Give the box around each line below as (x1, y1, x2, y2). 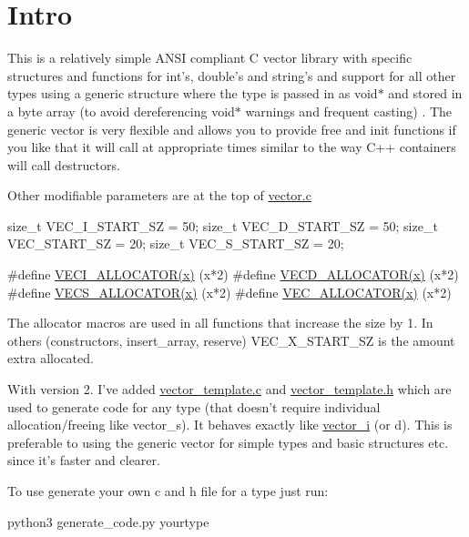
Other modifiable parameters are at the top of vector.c (7, 186, 311, 205)
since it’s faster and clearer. (7, 451, 160, 470)
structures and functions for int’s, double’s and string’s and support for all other (7, 66, 456, 85)
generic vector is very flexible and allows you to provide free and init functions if (7, 119, 456, 138)
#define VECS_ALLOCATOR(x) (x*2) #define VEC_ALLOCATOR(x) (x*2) (7, 282, 452, 301)
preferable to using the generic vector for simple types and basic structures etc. (7, 432, 449, 451)
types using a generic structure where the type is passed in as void (7, 84, 378, 103)
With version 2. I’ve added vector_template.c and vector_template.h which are (7, 380, 452, 399)
